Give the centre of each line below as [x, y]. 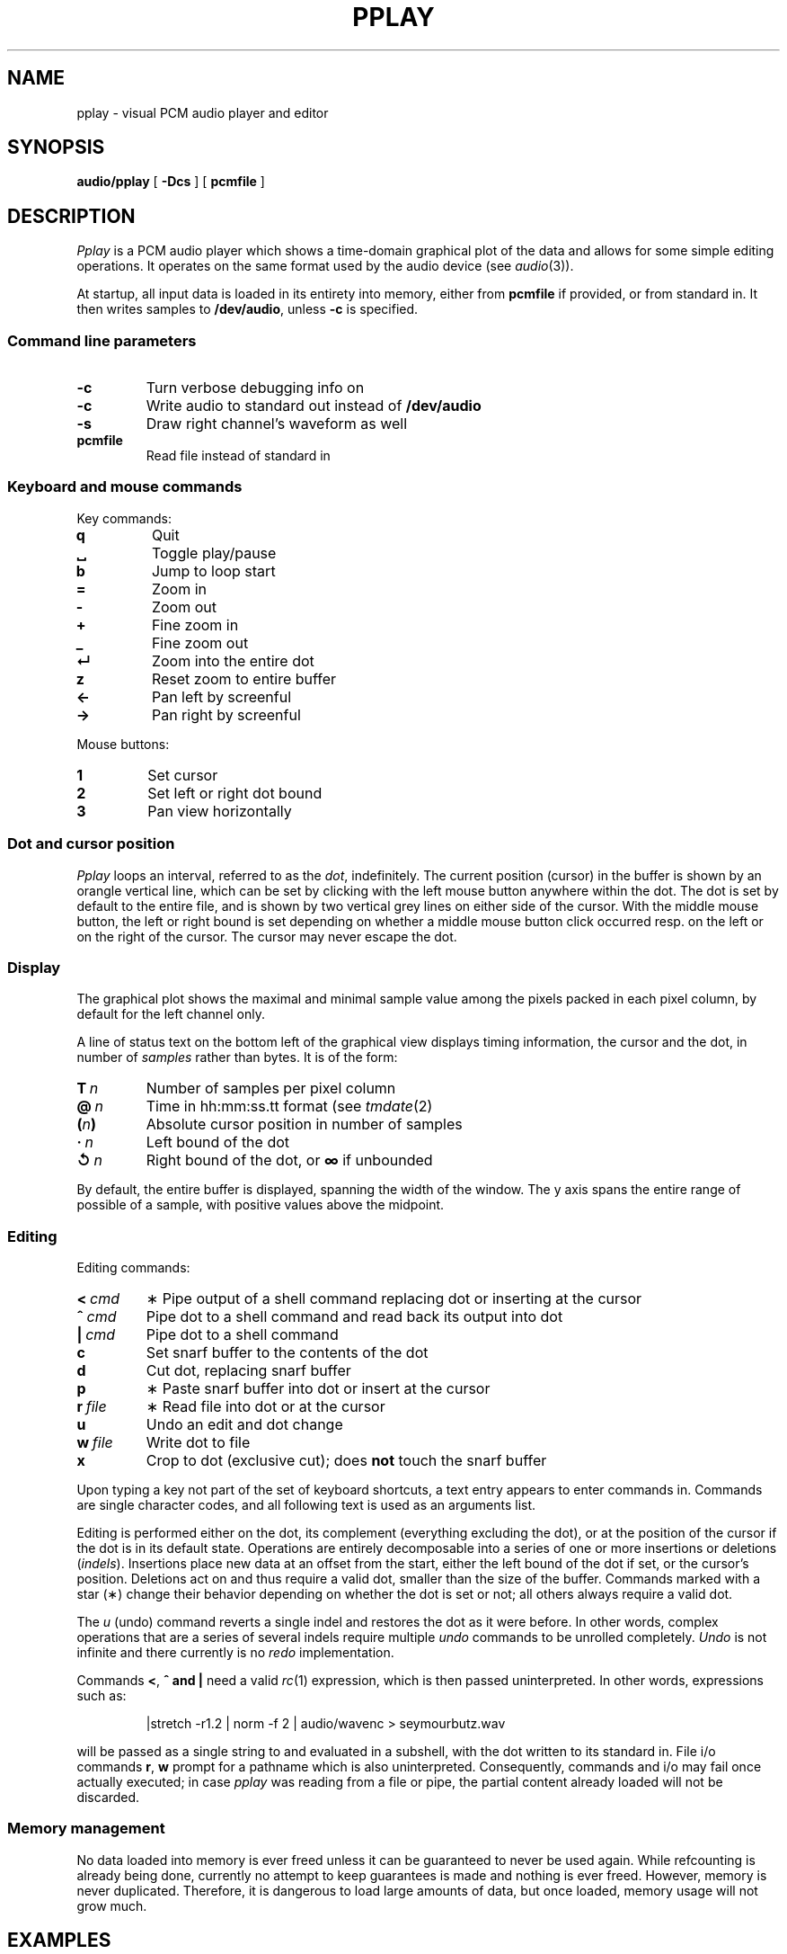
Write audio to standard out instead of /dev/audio [314, 406]
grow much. [112, 1905]
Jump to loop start [213, 571]
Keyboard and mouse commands [125, 487]
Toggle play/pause [214, 553]
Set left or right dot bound [235, 793]
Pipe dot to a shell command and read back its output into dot [354, 1317]
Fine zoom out [200, 642]
